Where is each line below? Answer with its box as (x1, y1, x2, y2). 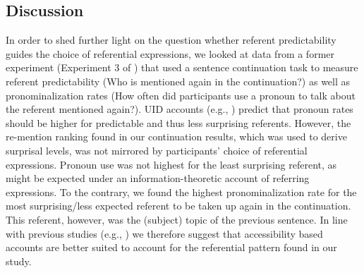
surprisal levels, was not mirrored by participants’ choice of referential (6, 142, 308, 157)
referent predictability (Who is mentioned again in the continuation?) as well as (6, 73, 351, 88)
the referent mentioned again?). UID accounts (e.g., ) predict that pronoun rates (6, 102, 353, 116)
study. (6, 253, 32, 268)
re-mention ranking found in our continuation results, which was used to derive (6, 129, 347, 144)
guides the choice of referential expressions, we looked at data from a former (6, 46, 335, 61)
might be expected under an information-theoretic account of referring (6, 171, 310, 186)
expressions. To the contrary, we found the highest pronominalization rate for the (6, 184, 357, 199)
